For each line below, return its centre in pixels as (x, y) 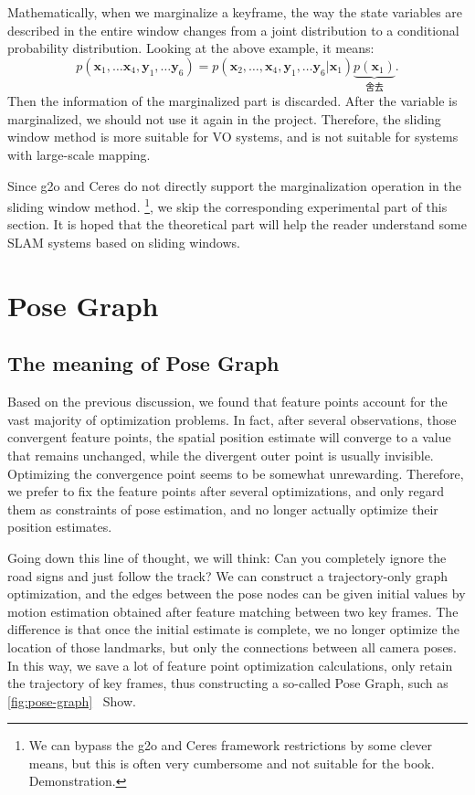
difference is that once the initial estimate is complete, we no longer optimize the (233, 629)
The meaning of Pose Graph (143, 363)
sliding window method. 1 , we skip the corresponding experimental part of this (227, 205)
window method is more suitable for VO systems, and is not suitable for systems (233, 137)
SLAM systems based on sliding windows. (124, 243)
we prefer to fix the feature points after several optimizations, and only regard (226, 491)
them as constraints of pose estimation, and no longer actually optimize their (223, 509)
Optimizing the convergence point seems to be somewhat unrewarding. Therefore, (236, 473)
